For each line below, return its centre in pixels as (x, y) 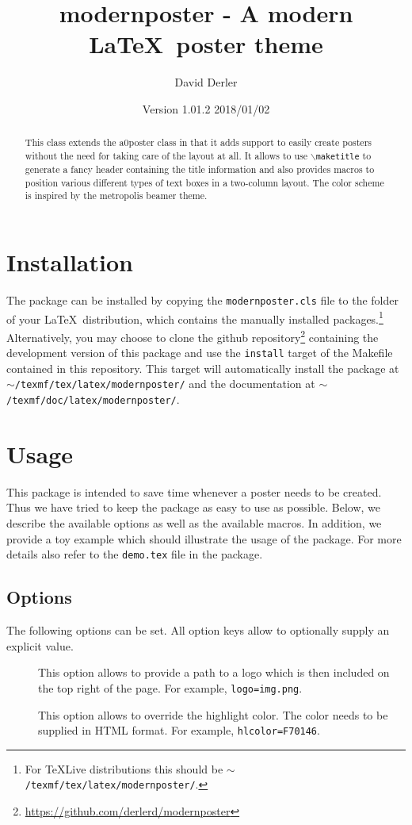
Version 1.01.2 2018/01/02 (206, 108)
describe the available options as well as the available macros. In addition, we (194, 523)
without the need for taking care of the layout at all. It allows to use (166, 155)
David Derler (206, 82)
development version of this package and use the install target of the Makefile (200, 353)
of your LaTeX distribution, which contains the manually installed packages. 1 (195, 317)
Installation (70, 262)
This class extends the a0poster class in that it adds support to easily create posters (198, 142)
